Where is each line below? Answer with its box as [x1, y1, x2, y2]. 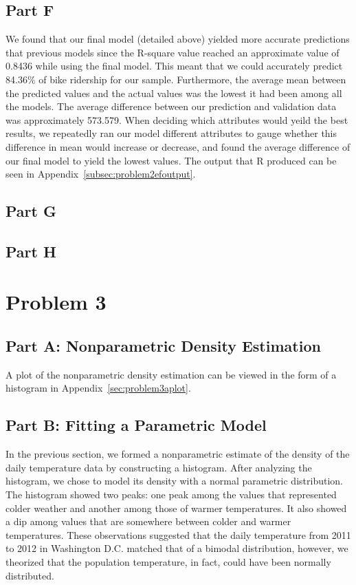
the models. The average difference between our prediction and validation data [5, 99, 337, 114]
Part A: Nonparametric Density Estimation [5, 335, 321, 357]
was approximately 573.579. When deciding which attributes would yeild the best [5, 112, 348, 127]
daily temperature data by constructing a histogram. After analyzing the [5, 460, 312, 474]
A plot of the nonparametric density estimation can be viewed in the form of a [5, 367, 337, 381]
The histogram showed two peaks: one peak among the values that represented [5, 487, 337, 502]
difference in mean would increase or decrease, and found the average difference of [5, 139, 351, 153]
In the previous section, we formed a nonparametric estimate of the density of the [5, 447, 350, 461]
